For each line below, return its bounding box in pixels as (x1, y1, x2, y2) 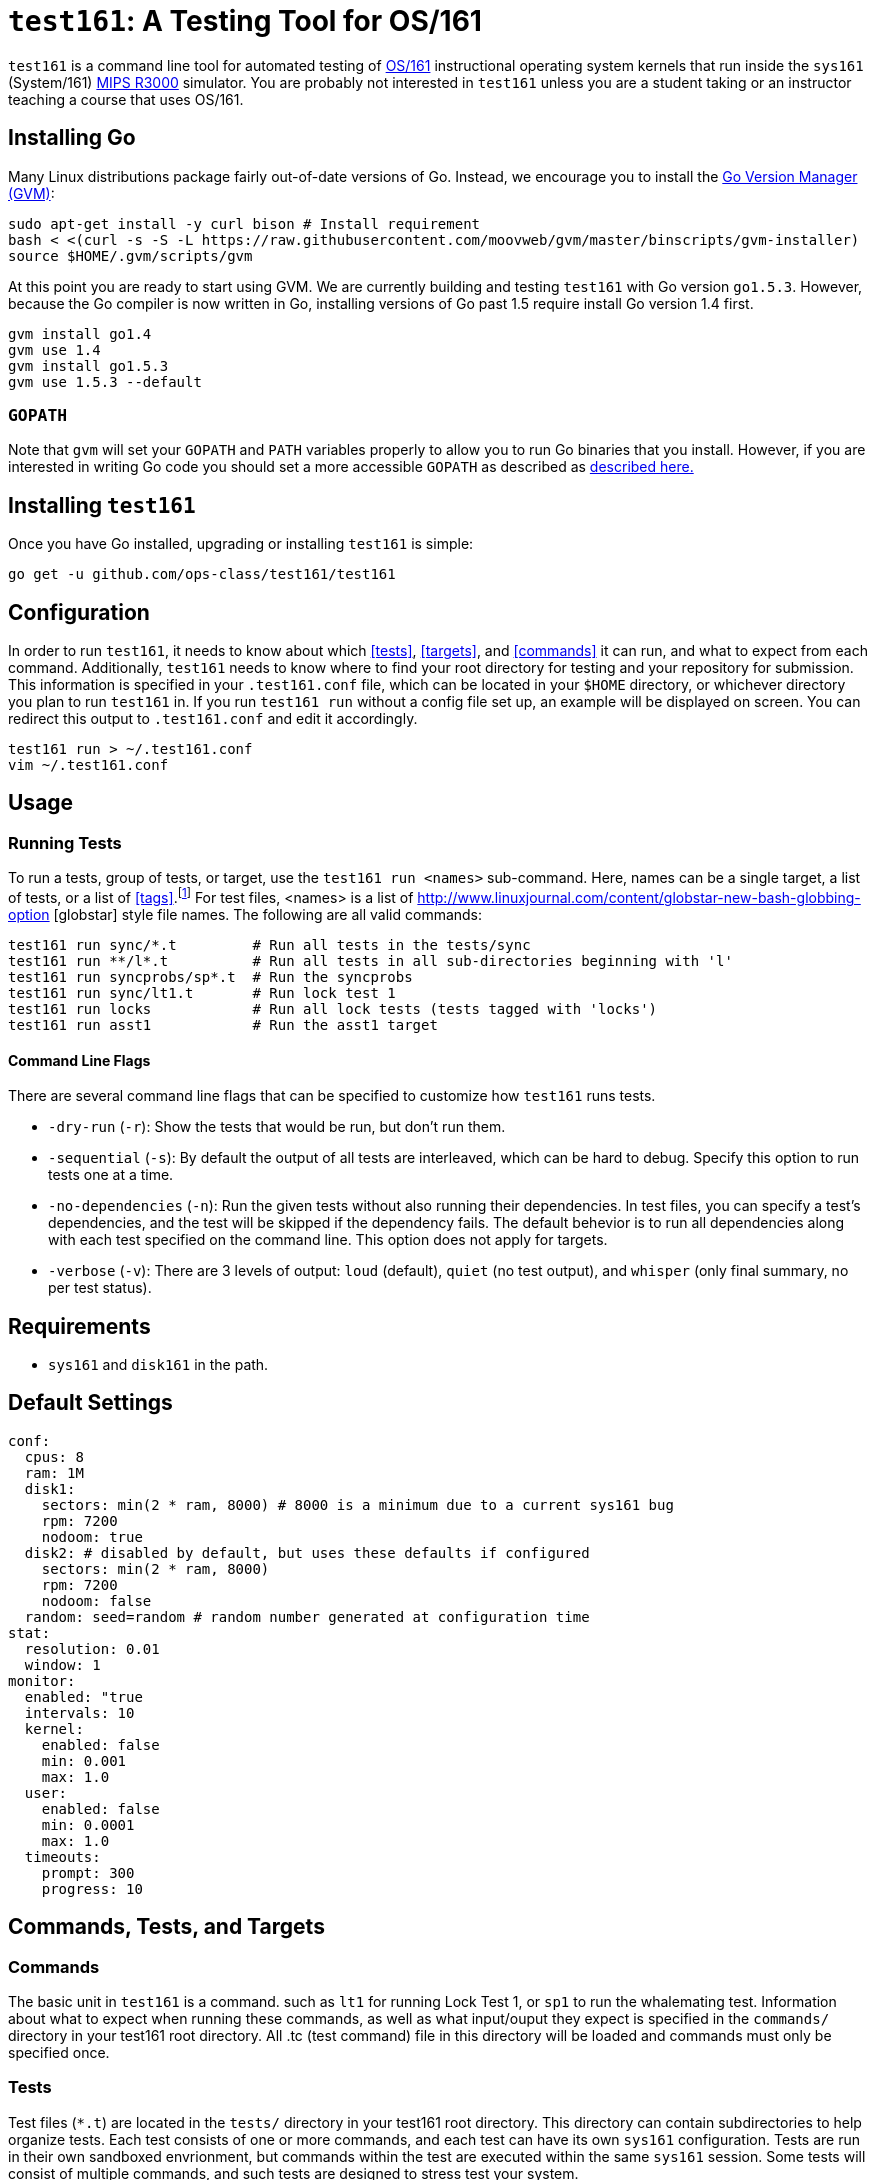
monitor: (8, 1672, 76, 1689)
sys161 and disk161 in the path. (48, 1355, 269, 1373)
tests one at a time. (48, 1166, 174, 1184)
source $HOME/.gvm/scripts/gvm (8, 247, 253, 264)
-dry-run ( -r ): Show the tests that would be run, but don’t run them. (48, 1118, 506, 1136)
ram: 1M (24, 1464, 84, 1481)
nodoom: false (41, 1592, 152, 1609)
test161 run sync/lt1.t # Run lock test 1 (8, 984, 396, 1001)
